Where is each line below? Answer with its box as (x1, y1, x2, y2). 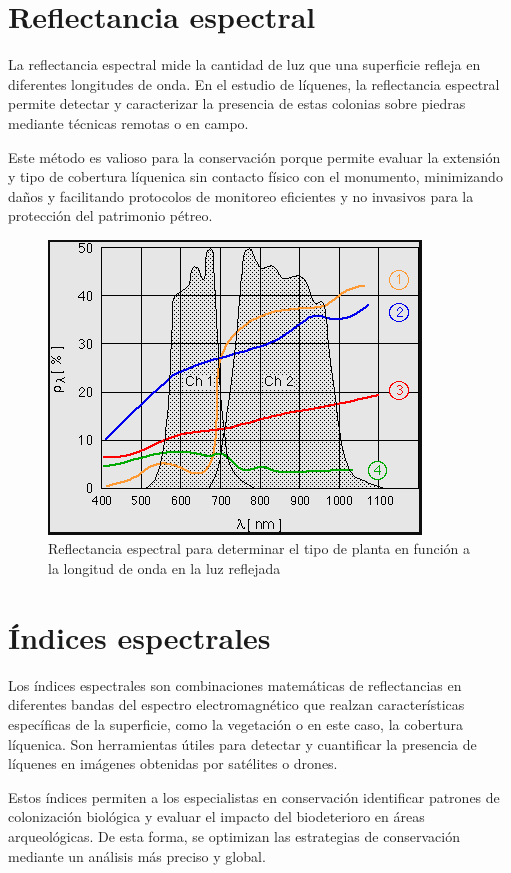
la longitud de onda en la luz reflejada (48, 558, 281, 579)
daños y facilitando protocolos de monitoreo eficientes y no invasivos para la (8, 185, 474, 206)
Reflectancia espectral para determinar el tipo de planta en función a (48, 538, 470, 559)
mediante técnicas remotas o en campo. (8, 112, 249, 133)
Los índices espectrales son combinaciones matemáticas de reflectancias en (8, 674, 462, 695)
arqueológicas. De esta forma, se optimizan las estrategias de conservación (8, 825, 460, 846)
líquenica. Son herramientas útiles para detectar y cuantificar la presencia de (8, 733, 477, 754)
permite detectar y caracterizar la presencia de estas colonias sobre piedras (8, 93, 466, 114)
